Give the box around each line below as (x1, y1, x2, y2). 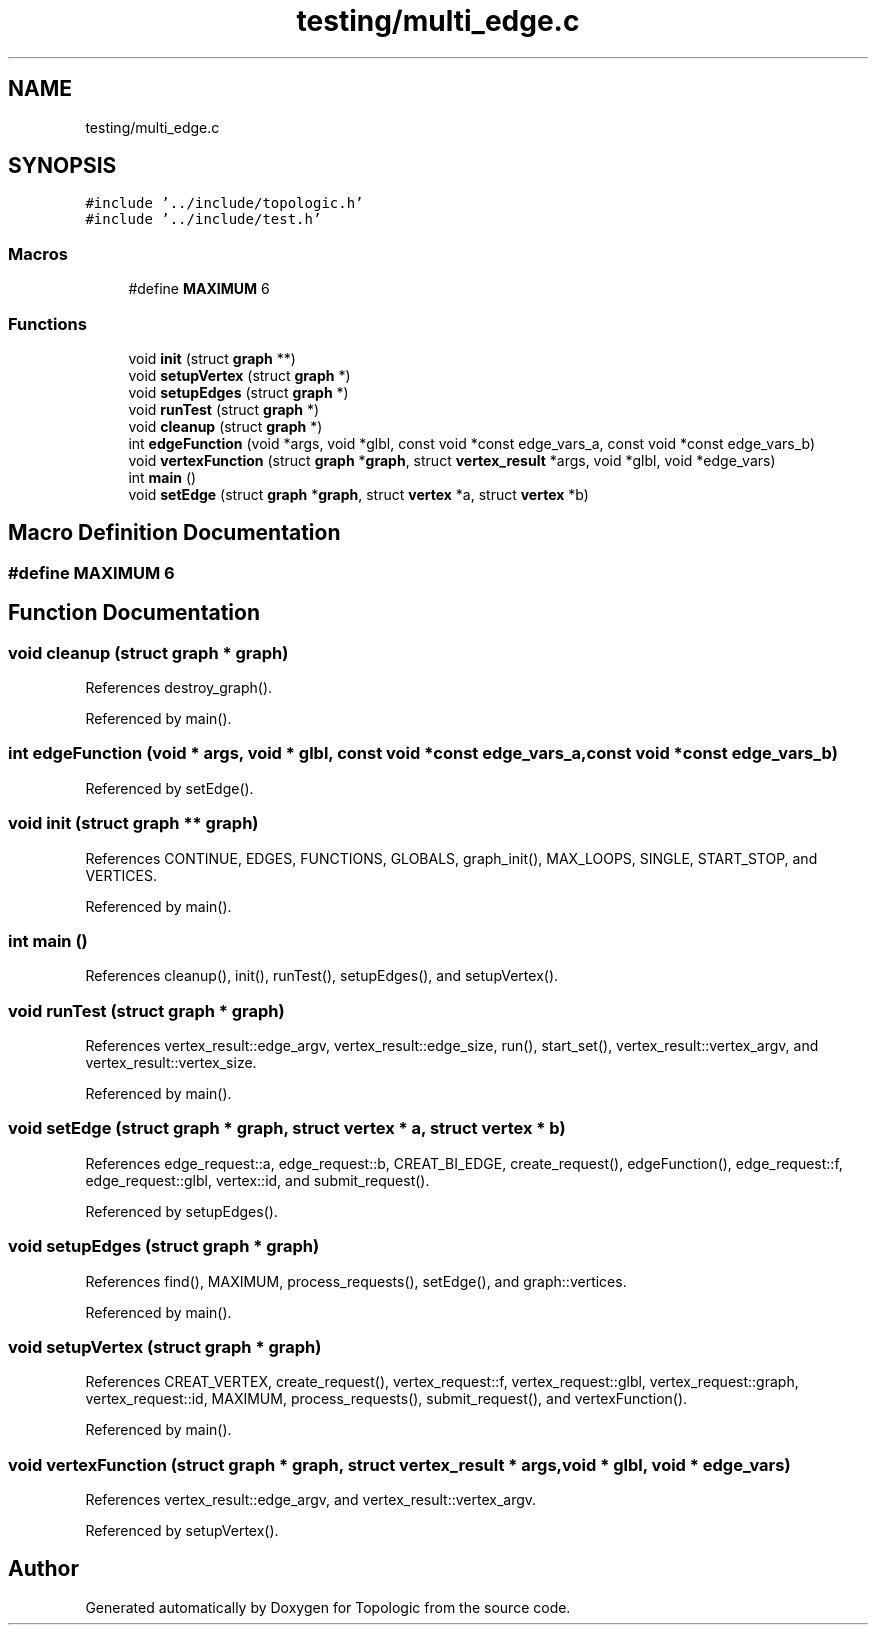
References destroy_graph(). (85, 679, 273, 696)
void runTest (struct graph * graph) (8, 1000, 285, 1021)
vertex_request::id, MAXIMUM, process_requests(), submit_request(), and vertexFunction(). (85, 1390, 688, 1408)
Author (8, 1556, 79, 1582)
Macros (8, 243, 68, 264)
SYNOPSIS (8, 153, 117, 179)
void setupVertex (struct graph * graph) (8, 1336, 322, 1357)
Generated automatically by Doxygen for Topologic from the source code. (85, 1598, 571, 1616)
